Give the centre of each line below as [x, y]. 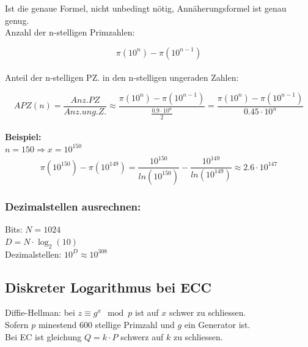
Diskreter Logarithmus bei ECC [108, 287]
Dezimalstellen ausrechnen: [73, 206]
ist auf [147, 312]
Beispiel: [23, 137]
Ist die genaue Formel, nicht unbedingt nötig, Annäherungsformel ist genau [146, 8]
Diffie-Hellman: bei [40, 312]
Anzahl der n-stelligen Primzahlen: [70, 32]
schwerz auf [142, 336]
